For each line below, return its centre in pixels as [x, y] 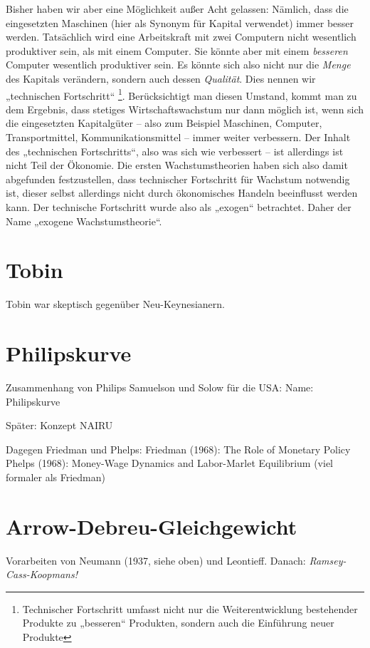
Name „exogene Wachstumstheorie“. [84, 221]
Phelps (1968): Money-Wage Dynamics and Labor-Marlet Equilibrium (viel [169, 463]
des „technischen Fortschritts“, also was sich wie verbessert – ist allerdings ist [175, 151]
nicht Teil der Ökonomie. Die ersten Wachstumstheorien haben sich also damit [177, 165]
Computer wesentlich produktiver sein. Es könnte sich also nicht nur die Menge [178, 65]
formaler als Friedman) [56, 477]
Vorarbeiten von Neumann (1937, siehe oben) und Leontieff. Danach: [156, 560]
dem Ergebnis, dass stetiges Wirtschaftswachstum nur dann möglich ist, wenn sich [185, 109]
